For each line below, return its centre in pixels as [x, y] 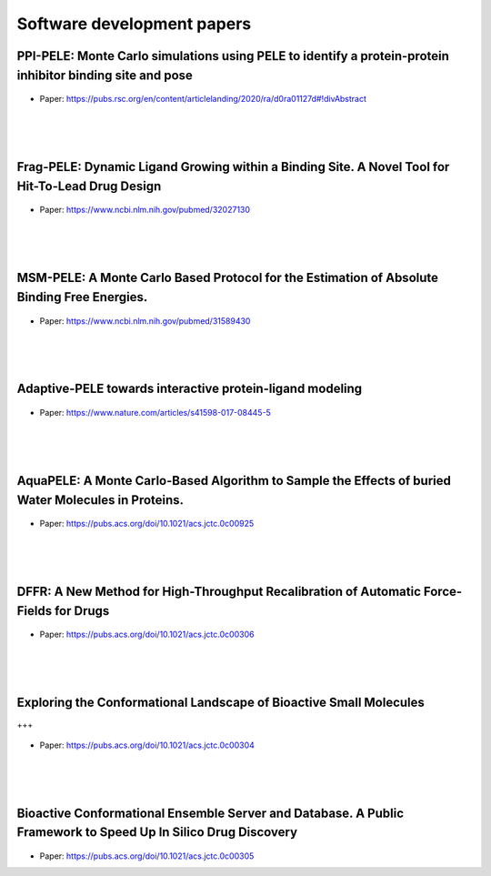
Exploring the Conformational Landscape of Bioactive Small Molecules [220, 703]
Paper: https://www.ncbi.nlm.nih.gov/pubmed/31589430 [145, 321]
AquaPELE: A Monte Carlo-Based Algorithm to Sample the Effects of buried [234, 481]
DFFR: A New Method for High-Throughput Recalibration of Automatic [219, 592]
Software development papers [134, 24]
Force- [443, 592]
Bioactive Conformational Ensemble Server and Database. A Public [210, 813]
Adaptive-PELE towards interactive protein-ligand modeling [190, 389]
